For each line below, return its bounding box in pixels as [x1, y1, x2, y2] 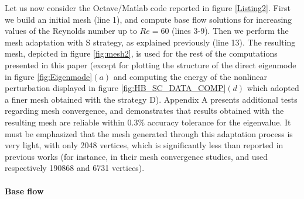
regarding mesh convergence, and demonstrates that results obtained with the [5, 104, 284, 117]
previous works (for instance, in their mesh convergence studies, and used [5, 150, 268, 162]
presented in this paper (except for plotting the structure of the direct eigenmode [5, 58, 296, 71]
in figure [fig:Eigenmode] [5, 70, 93, 82]
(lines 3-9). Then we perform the [172, 25, 289, 37]
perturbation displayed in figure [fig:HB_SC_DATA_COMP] [5, 82, 226, 94]
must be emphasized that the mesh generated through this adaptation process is [5, 127, 293, 139]
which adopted [247, 82, 299, 94]
